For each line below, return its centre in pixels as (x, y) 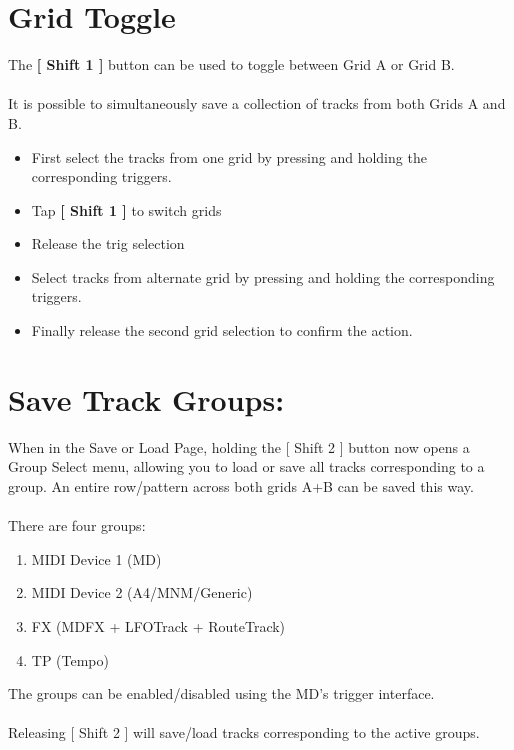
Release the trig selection (108, 243)
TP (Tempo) (70, 659)
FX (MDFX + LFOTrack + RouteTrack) (158, 625)
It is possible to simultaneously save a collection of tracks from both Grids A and (257, 103)
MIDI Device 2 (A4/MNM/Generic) (142, 592)
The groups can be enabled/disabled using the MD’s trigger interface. (221, 693)
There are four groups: (77, 525)
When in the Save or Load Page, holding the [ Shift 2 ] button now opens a (239, 446)
